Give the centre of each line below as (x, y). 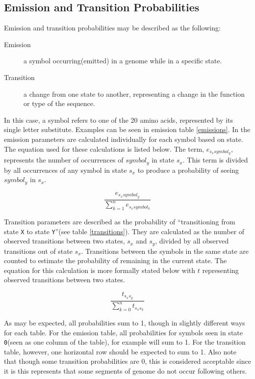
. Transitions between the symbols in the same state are (165, 251)
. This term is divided (215, 160)
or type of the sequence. (59, 103)
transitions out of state (38, 251)
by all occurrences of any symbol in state (65, 170)
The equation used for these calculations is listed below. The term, (104, 149)
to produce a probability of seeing (188, 170)
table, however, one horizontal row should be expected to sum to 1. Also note (120, 351)
